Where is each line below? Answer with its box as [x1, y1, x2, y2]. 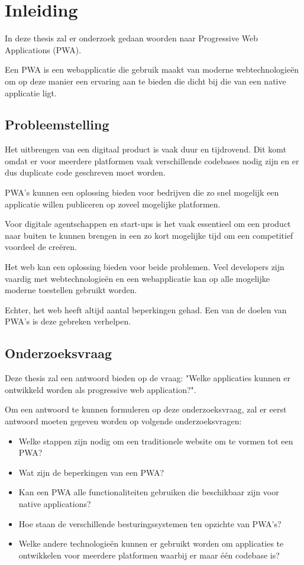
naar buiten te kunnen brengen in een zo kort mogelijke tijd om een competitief [5, 229, 293, 241]
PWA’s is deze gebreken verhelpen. [5, 315, 131, 327]
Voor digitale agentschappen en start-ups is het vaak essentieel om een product [5, 217, 291, 230]
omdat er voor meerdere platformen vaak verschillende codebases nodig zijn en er [5, 154, 299, 167]
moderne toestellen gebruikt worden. [5, 284, 137, 296]
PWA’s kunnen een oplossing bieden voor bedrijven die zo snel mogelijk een [5, 186, 279, 199]
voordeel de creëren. [5, 241, 77, 253]
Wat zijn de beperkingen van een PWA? [18, 466, 164, 478]
